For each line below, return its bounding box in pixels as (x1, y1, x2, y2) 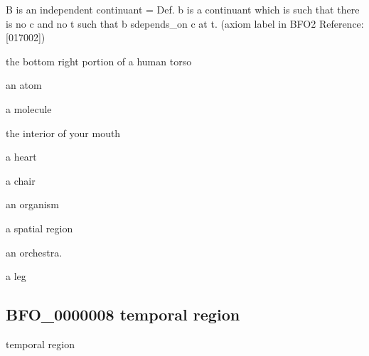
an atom (6, 77, 42, 92)
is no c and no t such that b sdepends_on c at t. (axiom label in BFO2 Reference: (6, 16, 364, 31)
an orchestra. (6, 244, 63, 259)
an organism (6, 197, 59, 212)
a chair (6, 173, 36, 188)
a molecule (6, 101, 52, 116)
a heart (6, 149, 37, 164)
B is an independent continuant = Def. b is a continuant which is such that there (6, 2, 360, 16)
